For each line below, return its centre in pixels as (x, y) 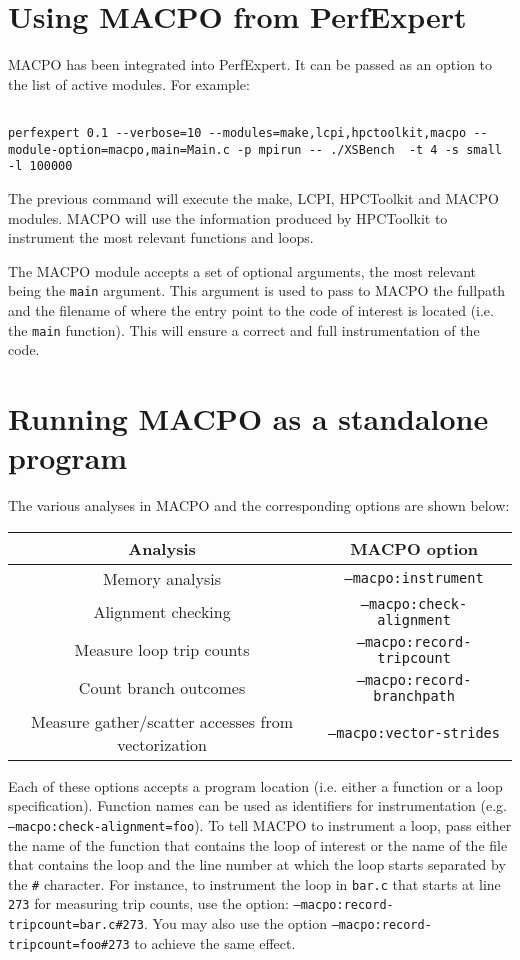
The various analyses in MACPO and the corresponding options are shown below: (259, 505)
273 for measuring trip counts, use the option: (148, 903)
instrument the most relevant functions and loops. (161, 237)
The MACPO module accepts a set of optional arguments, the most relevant (242, 270)
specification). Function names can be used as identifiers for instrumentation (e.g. (257, 805)
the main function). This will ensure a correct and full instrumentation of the (244, 329)
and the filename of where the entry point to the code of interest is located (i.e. (251, 309)
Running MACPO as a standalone (248, 418)
